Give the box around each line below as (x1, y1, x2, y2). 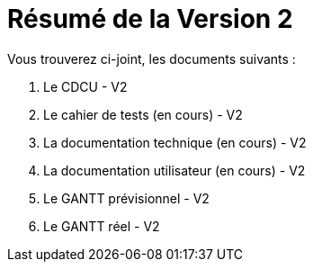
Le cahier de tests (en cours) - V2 (43, 106, 243, 122)
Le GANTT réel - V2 (43, 218, 160, 234)
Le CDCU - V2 (43, 78, 128, 94)
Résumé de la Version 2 (7, 4, 293, 34)
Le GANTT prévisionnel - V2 (43, 190, 210, 206)
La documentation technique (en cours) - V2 (43, 134, 307, 150)
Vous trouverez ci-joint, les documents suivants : (7, 50, 296, 67)
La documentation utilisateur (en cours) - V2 (43, 162, 306, 178)
